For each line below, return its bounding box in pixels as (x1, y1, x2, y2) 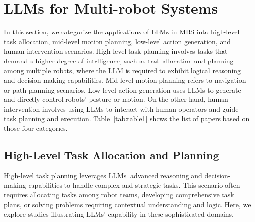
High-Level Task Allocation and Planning (4, 147, 219, 162)
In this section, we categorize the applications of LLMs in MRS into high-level (4, 27, 240, 37)
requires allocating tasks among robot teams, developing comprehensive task (4, 190, 234, 200)
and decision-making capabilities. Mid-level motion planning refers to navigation (4, 75, 246, 85)
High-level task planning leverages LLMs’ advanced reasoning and (4, 170, 202, 180)
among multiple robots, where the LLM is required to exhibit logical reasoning (4, 65, 241, 75)
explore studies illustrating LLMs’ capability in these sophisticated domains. (4, 209, 234, 219)
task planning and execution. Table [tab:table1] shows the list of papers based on (4, 113, 250, 124)
